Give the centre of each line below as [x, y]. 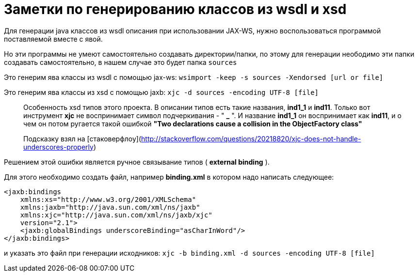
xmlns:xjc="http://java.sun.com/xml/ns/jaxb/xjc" [116, 215]
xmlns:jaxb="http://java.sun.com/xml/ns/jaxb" [110, 207]
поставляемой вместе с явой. [53, 39]
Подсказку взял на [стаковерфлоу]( [82, 138]
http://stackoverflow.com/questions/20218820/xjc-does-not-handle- [251, 138]
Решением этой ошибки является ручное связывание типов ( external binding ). [137, 162]
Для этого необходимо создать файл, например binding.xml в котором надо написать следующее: [169, 177]
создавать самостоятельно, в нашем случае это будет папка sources [121, 62]
